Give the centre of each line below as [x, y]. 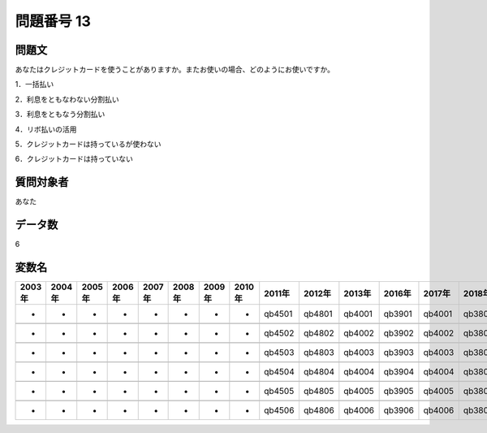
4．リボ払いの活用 [46, 129]
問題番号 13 [53, 21]
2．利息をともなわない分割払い [67, 99]
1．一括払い [34, 84]
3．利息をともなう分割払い [60, 115]
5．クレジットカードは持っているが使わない [88, 144]
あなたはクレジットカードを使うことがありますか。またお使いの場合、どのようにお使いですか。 [175, 70]
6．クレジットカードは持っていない [74, 159]
